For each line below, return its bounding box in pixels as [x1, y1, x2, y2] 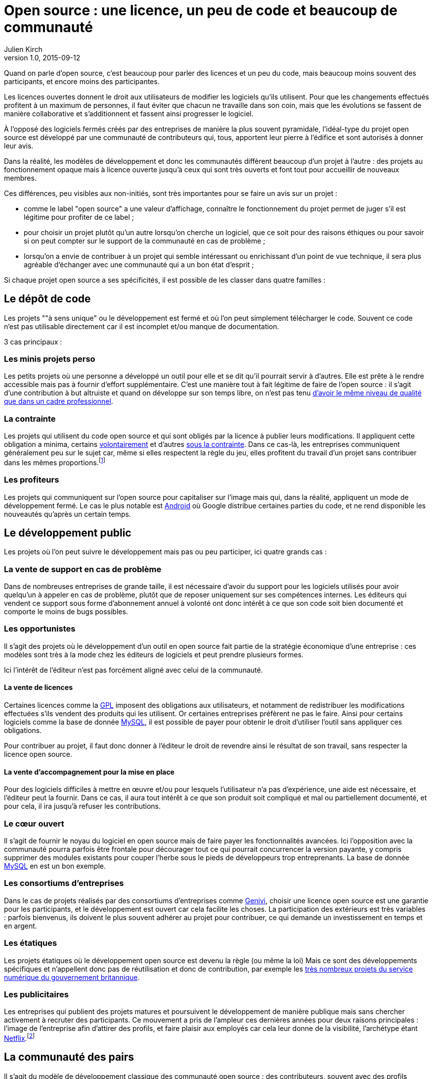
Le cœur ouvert [4, 818, 64, 829]
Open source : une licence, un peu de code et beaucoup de [4, 2, 397, 19]
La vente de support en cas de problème [4, 564, 162, 574]
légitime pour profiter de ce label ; [24, 212, 134, 221]
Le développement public [4, 526, 131, 539]
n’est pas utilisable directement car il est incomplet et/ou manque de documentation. [4, 322, 279, 331]
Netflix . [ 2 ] [4, 1032, 35, 1042]
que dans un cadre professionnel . [4, 397, 113, 406]
